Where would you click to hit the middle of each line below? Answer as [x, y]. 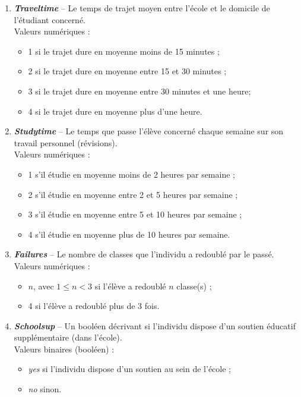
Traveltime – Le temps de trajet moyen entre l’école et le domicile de [142, 8]
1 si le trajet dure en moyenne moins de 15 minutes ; [124, 51]
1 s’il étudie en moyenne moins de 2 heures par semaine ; [132, 174]
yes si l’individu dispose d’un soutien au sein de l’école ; [129, 369]
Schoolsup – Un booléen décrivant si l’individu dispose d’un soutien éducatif [155, 325]
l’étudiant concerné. [50, 19]
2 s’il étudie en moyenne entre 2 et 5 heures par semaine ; [133, 194]
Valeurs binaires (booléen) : [64, 349]
